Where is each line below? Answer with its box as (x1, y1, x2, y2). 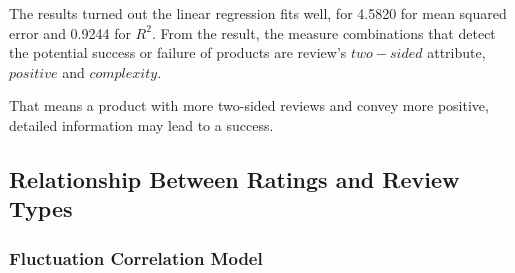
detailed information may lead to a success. (9, 114, 274, 135)
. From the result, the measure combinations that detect (151, 22, 496, 43)
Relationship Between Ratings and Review (9, 163, 460, 194)
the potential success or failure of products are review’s (9, 42, 347, 63)
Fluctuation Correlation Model (9, 245, 263, 270)
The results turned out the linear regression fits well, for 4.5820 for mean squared (9, 3, 507, 23)
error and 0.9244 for (9, 22, 131, 43)
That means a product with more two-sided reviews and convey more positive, (9, 95, 489, 116)
